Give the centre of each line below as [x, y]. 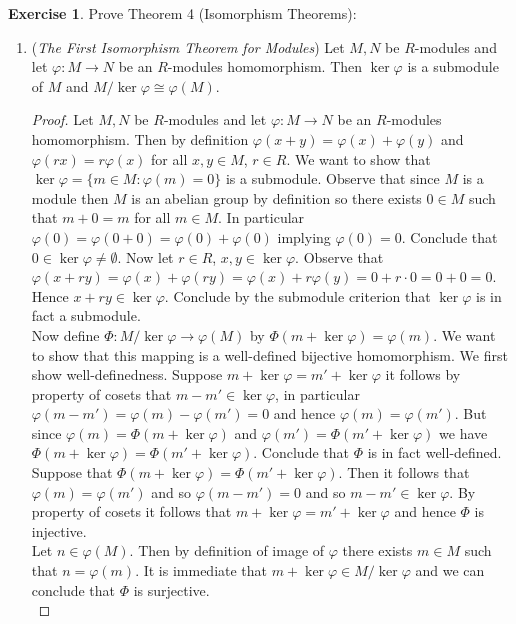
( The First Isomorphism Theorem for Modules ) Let [188, 46]
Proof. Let [62, 119]
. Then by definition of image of [227, 550]
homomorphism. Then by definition [140, 138]
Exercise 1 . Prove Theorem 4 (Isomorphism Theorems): [182, 13]
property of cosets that [101, 393]
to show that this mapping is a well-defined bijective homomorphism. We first [269, 354]
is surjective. [171, 589]
